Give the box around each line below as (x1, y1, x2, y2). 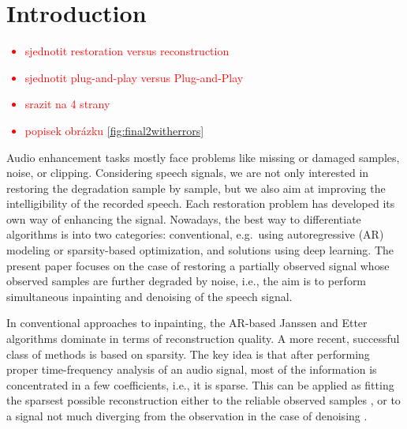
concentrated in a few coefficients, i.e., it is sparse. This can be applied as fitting (6, 376, 394, 393)
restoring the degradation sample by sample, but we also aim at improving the (6, 179, 386, 196)
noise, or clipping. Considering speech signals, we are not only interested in (6, 164, 369, 181)
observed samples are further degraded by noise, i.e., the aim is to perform (6, 273, 367, 289)
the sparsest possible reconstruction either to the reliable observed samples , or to (6, 392, 401, 408)
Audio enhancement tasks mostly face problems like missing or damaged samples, (6, 149, 400, 165)
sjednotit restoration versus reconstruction (24, 43, 230, 59)
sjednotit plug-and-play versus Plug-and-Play (24, 69, 244, 85)
